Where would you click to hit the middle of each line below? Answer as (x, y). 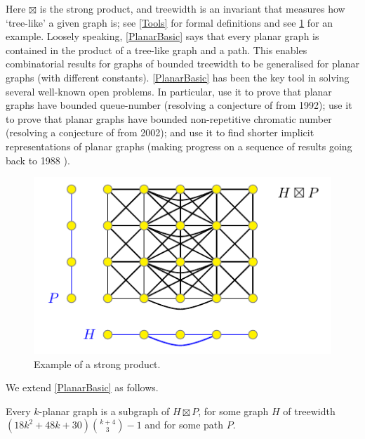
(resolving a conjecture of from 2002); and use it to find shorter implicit (160, 132)
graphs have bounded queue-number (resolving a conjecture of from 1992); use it (179, 105)
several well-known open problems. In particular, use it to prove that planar (169, 91)
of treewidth (309, 411)
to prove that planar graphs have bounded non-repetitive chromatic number (169, 118)
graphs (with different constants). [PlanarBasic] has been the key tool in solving (178, 77)
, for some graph (233, 411)
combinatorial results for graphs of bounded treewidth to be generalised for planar (182, 64)
